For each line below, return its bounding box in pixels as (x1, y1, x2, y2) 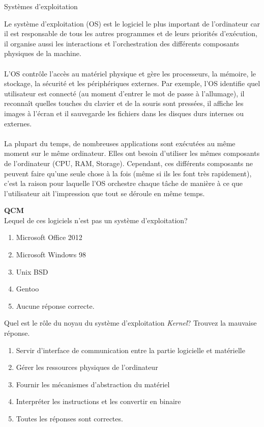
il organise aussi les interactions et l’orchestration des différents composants (4, 38, 240, 48)
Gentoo (16, 283, 39, 294)
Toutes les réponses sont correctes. (16, 413, 123, 423)
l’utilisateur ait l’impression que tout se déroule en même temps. (4, 188, 205, 198)
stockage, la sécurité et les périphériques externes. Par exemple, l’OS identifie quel (4, 78, 260, 89)
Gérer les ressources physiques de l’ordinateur (16, 362, 158, 372)
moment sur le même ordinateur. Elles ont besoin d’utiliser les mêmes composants (4, 148, 260, 158)
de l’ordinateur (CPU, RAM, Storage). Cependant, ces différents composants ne (4, 157, 253, 168)
